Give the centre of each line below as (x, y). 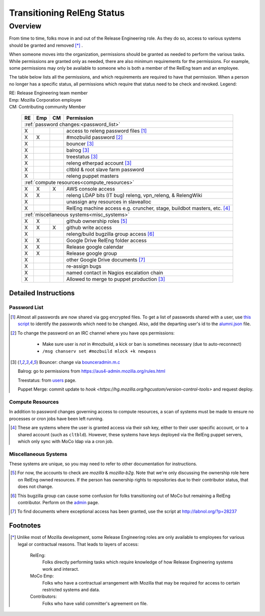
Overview (25, 26)
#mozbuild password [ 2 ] (94, 138)
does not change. (36, 487)
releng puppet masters (93, 176)
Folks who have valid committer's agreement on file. (95, 603)
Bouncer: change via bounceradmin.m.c (79, 362)
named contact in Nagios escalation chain (115, 273)
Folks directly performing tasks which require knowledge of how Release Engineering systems (138, 562)
